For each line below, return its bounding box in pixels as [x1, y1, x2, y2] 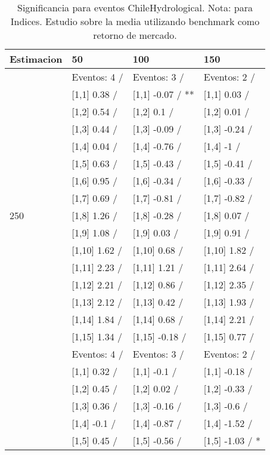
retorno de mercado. [93, 28, 177, 42]
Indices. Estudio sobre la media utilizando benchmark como [10, 14, 260, 28]
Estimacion [10, 52, 63, 66]
